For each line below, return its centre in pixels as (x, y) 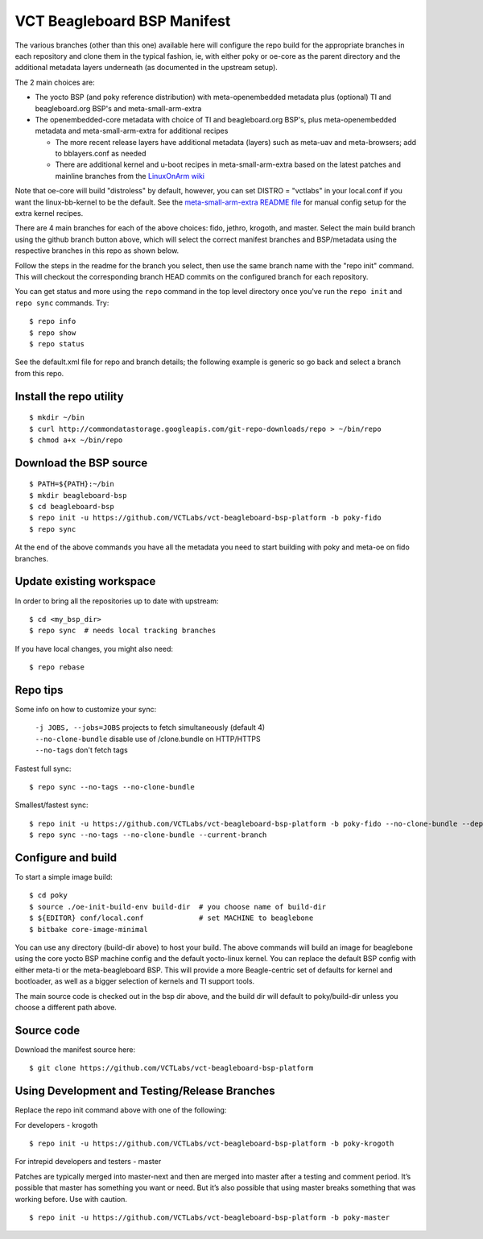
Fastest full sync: (43, 769)
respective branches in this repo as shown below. (97, 251)
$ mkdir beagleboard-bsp (78, 495)
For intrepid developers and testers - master (88, 1162)
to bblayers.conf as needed (101, 154)
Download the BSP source (81, 463)
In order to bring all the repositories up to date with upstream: (117, 601)
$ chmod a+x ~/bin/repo (76, 440)
